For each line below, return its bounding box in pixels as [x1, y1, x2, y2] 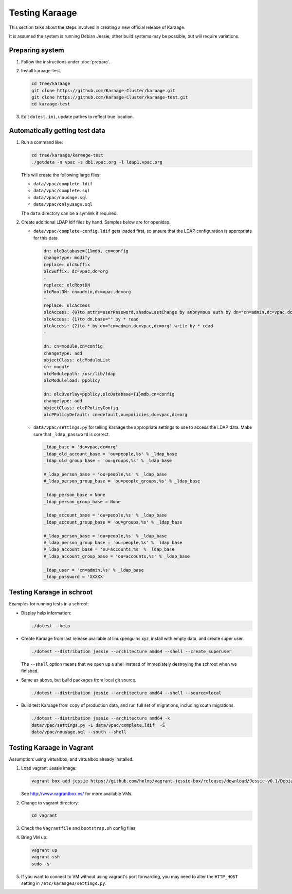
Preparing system [9, 46, 64, 54]
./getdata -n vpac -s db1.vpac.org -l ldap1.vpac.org [31, 159, 163, 165]
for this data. [33, 235, 59, 241]
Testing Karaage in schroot [9, 588, 93, 596]
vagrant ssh [31, 854, 60, 860]
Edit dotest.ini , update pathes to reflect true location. [21, 114, 134, 119]
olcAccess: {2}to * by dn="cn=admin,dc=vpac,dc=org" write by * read [43, 323, 213, 329]
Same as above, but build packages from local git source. [21, 677, 137, 683]
